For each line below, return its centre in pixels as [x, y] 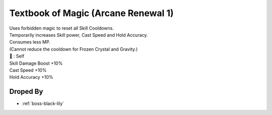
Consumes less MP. [30, 42]
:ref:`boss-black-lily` [43, 103]
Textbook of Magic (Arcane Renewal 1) [91, 13]
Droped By [26, 92]
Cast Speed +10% [28, 70]
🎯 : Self [17, 56]
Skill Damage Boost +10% [36, 63]
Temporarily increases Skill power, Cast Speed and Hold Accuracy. [79, 35]
